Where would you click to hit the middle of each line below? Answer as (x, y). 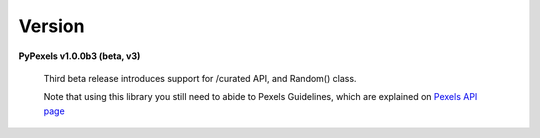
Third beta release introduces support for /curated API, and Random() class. (200, 78)
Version (51, 26)
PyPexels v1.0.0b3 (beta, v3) (79, 56)
